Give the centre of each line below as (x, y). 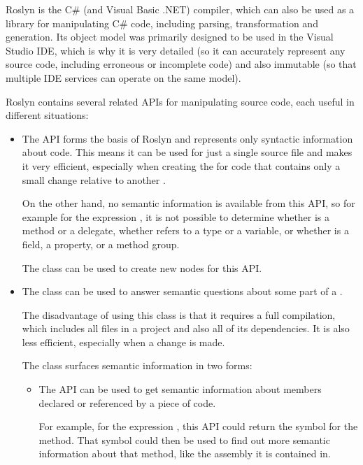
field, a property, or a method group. (101, 244)
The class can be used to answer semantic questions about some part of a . (182, 291)
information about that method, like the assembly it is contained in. (185, 453)
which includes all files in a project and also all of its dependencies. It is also (186, 328)
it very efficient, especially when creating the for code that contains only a (181, 165)
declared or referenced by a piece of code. (127, 402)
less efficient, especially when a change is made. (123, 342)
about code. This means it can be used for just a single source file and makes (187, 152)
